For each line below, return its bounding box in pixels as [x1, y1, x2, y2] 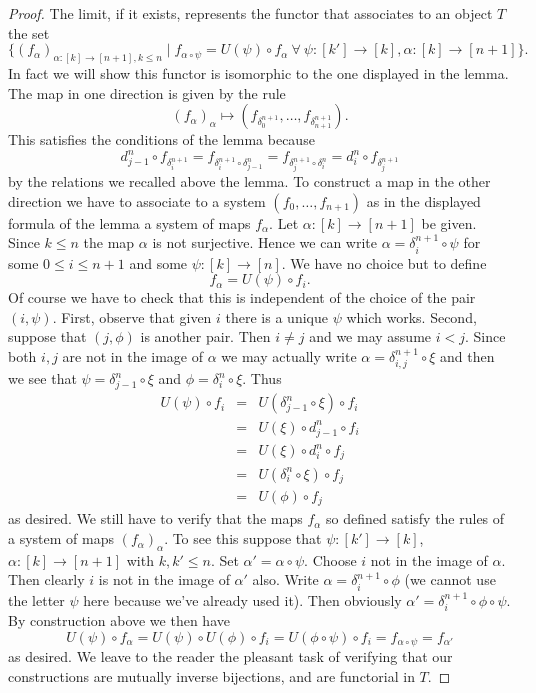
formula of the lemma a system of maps [8, 212, 251, 233]
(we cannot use [404, 569, 496, 590]
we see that [8, 368, 77, 389]
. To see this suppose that [164, 528, 322, 549]
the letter [8, 589, 65, 610]
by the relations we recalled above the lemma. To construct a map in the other [8, 171, 491, 192]
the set [8, 22, 50, 43]
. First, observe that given [52, 306, 212, 327]
